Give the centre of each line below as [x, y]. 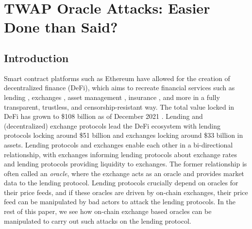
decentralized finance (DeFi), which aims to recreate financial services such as [119, 88]
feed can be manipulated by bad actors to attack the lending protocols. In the [120, 202]
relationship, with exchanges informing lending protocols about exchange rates [121, 154]
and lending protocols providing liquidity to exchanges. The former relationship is [126, 164]
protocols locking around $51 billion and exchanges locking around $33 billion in [124, 135]
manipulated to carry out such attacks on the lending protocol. [98, 221]
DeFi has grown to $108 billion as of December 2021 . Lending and [103, 116]
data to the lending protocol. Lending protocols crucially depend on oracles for [121, 183]
